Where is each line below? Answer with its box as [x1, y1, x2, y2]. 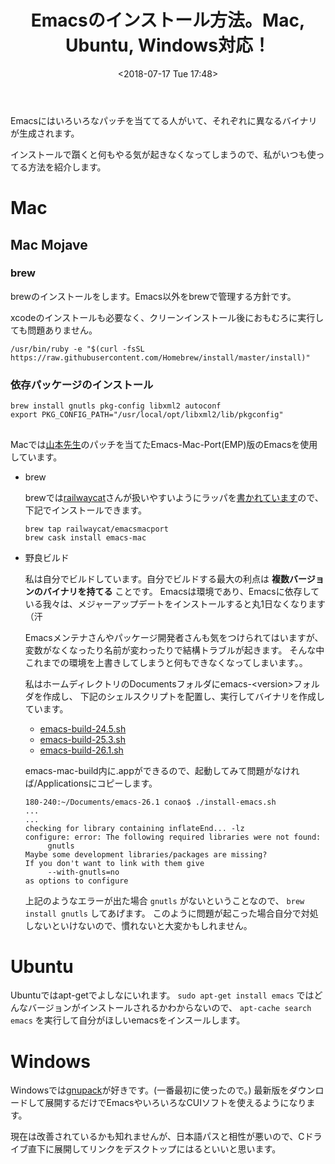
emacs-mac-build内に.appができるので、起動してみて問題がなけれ [24, 764, 300, 776]
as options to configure [24, 876, 129, 886]
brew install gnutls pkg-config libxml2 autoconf [10, 401, 222, 411]
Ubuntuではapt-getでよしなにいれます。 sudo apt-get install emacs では [10, 989, 315, 1001]
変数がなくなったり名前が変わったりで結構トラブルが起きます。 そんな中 [24, 644, 325, 656]
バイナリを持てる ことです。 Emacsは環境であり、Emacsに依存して [42, 585, 320, 597]
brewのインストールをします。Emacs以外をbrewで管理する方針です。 [10, 290, 297, 302]
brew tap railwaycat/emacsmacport [24, 524, 169, 534]
